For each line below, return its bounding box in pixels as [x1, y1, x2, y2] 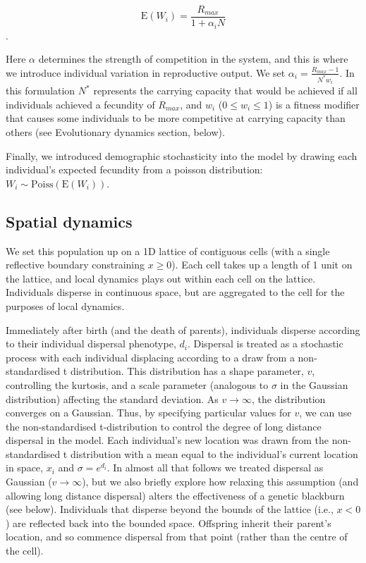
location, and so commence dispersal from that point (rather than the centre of [6, 529, 348, 544]
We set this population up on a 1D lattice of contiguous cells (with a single [6, 243, 330, 258]
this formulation [6, 83, 75, 98]
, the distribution [251, 391, 326, 406]
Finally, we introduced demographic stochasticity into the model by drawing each [6, 148, 358, 163]
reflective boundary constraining [6, 257, 145, 272]
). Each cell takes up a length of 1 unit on [171, 257, 353, 272]
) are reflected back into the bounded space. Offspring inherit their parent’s [6, 515, 331, 530]
